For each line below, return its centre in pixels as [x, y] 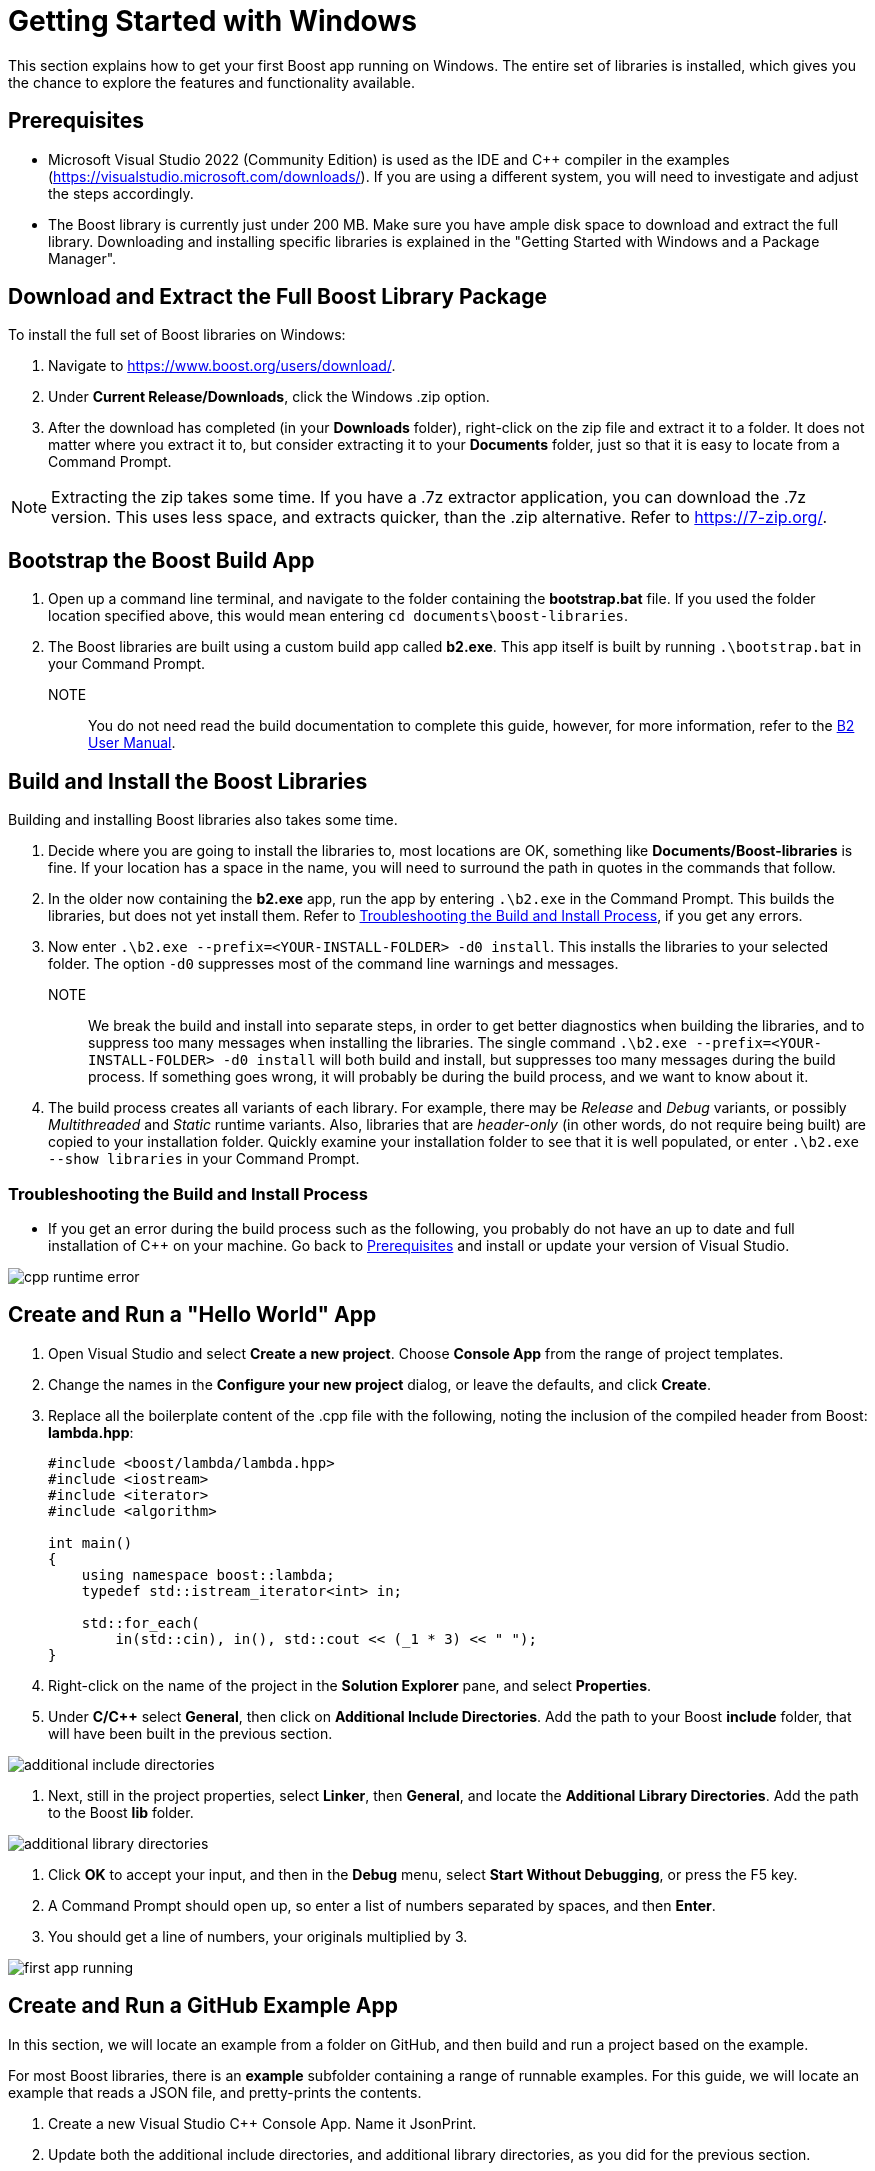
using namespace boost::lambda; [208, 1574]
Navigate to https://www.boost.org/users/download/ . [222, 366]
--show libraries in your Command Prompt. [204, 1159]
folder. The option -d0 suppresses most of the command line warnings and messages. [333, 964]
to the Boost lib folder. [121, 1812]
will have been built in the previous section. [190, 1733]
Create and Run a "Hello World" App [192, 1315]
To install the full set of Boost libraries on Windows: [177, 335]
